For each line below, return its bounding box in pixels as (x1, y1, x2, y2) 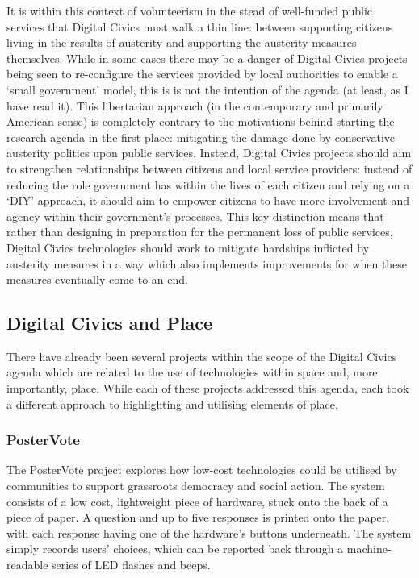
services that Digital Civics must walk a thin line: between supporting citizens (6, 18, 393, 35)
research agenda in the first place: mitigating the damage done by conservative (6, 128, 396, 145)
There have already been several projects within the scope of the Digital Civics (6, 347, 397, 364)
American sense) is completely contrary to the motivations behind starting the (6, 113, 395, 130)
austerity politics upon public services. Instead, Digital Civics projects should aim (6, 144, 412, 161)
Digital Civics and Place (6, 310, 213, 335)
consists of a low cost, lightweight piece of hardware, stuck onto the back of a (6, 493, 388, 509)
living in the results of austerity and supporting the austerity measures (6, 34, 357, 51)
